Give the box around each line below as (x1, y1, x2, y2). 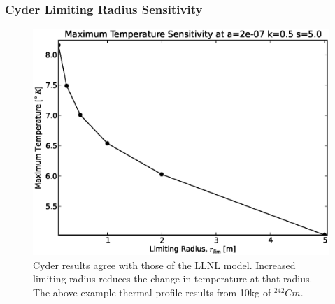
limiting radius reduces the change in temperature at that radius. (33, 271, 313, 286)
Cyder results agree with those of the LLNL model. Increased (33, 257, 296, 272)
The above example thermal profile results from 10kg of (33, 284, 271, 299)
